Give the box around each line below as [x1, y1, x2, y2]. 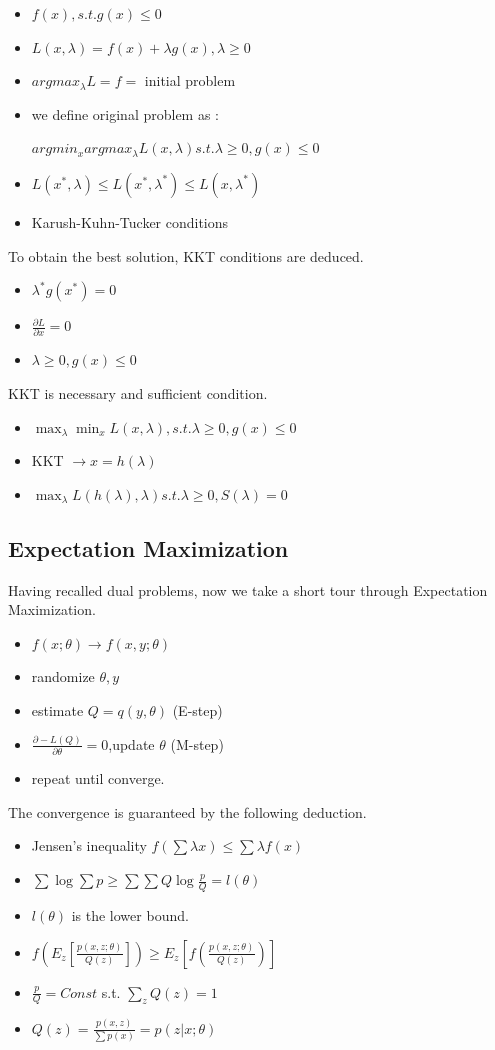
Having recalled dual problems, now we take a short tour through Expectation [8, 579, 488, 600]
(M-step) [170, 733, 224, 754]
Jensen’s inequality [31, 835, 147, 856]
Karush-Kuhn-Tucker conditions [31, 211, 229, 232]
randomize [31, 666, 95, 687]
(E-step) [172, 700, 223, 721]
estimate [31, 700, 84, 721]
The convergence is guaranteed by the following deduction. [8, 801, 367, 822]
